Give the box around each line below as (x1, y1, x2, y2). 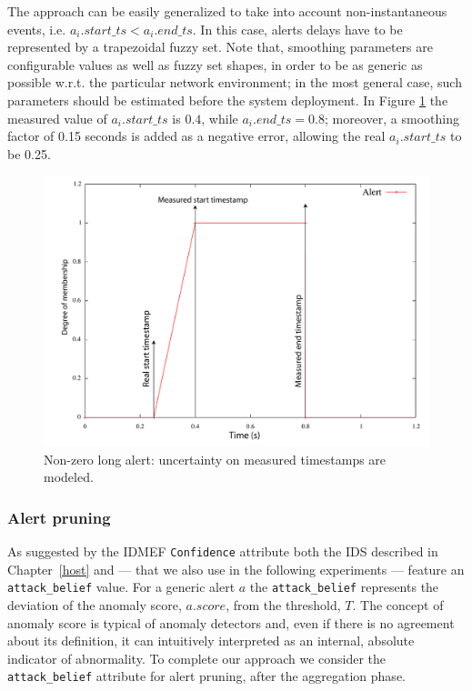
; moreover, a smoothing (325, 108, 459, 127)
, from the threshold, (226, 595, 341, 614)
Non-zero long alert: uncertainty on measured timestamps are (44, 449, 387, 468)
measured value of (7, 108, 107, 127)
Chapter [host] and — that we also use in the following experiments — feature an (7, 559, 465, 578)
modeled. (44, 467, 94, 486)
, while (201, 108, 238, 127)
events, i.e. (7, 19, 66, 38)
